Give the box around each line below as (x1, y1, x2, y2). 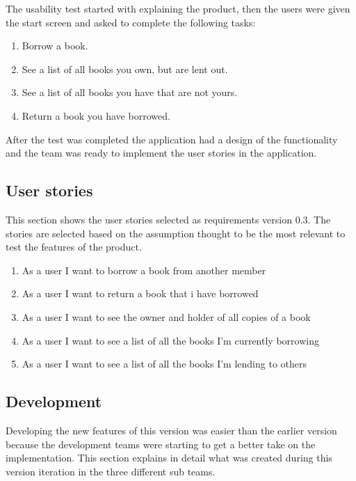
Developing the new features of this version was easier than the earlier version (6, 423, 337, 437)
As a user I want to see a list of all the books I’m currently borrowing (22, 333, 319, 347)
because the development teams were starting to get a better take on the (6, 436, 316, 451)
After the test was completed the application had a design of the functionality (6, 132, 338, 146)
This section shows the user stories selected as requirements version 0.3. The (6, 212, 331, 226)
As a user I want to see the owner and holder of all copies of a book (22, 309, 311, 324)
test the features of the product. (6, 239, 142, 254)
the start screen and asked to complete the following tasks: (6, 15, 256, 29)
